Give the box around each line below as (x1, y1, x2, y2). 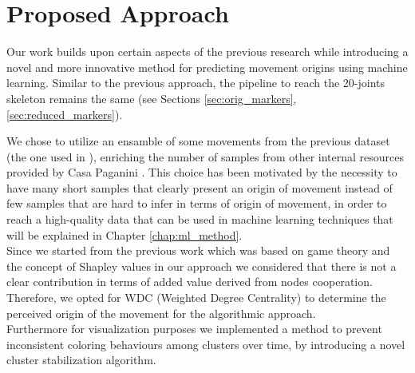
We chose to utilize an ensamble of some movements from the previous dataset (6, 133, 390, 149)
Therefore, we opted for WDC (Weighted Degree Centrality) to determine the (6, 289, 386, 306)
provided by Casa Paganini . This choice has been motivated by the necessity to (6, 164, 397, 181)
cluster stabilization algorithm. (6, 351, 156, 368)
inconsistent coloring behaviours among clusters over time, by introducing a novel (6, 335, 405, 352)
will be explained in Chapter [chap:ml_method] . (6, 226, 243, 243)
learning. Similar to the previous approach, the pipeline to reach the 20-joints (6, 74, 385, 91)
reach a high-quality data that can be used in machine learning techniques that (6, 211, 393, 228)
